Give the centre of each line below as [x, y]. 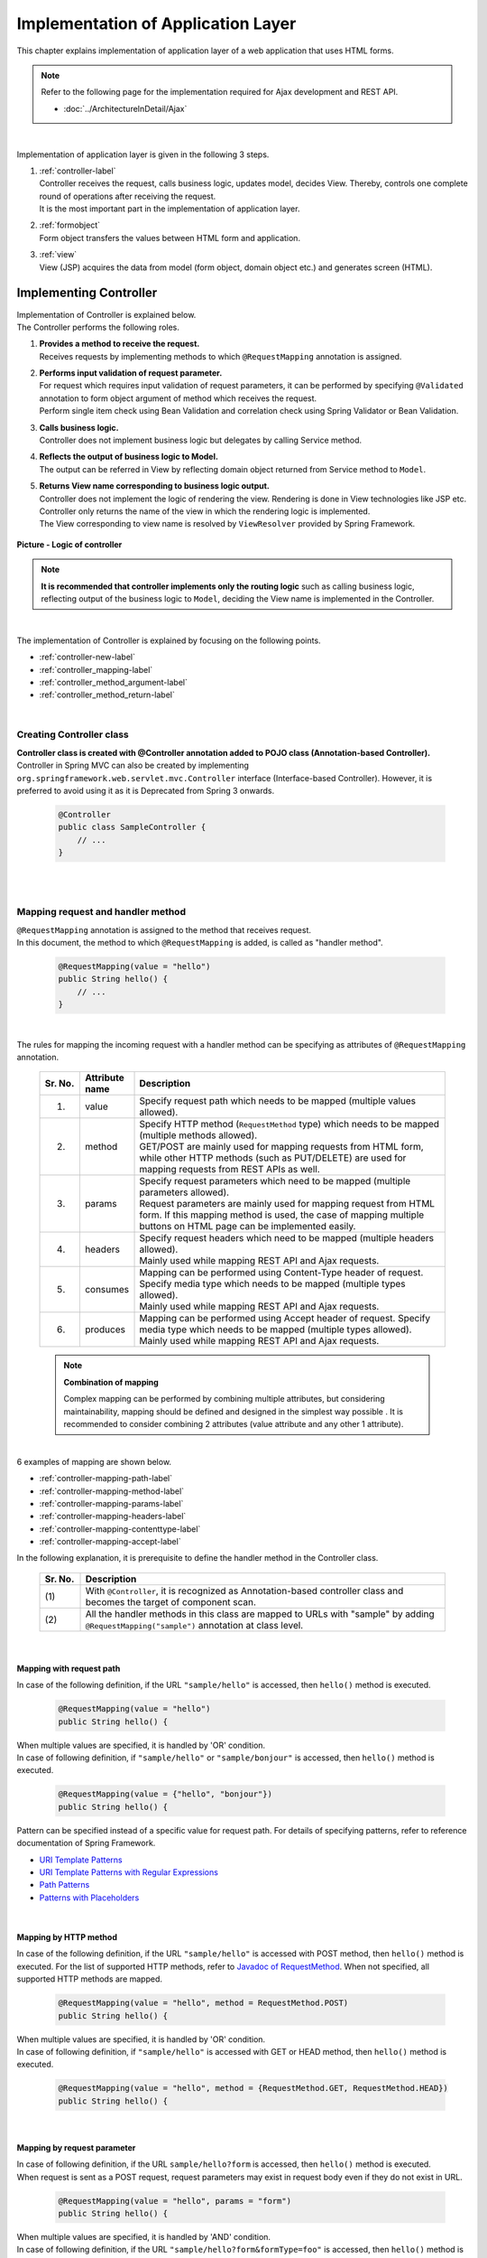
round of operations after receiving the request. [128, 196]
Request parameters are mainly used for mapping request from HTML [287, 1204]
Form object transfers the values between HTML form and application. [170, 238]
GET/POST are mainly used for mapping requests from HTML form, [281, 1147]
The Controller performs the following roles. [98, 327]
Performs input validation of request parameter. [131, 373]
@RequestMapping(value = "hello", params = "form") [175, 2201]
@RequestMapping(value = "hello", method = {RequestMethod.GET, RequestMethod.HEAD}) [253, 2088]
